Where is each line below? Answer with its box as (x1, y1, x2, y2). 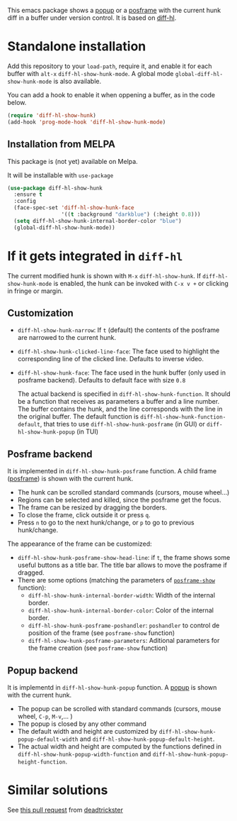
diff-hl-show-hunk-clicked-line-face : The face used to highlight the (17, 347, 220, 356)
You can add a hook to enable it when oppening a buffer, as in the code (7, 90, 216, 99)
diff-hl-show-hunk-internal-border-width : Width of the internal (28, 591, 216, 600)
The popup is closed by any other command (17, 720, 147, 728)
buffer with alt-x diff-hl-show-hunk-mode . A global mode (7, 69, 174, 77)
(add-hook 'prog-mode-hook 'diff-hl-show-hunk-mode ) (7, 119, 166, 126)
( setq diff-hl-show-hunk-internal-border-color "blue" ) (13, 217, 182, 224)
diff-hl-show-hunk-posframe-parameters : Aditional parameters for (28, 637, 220, 645)
